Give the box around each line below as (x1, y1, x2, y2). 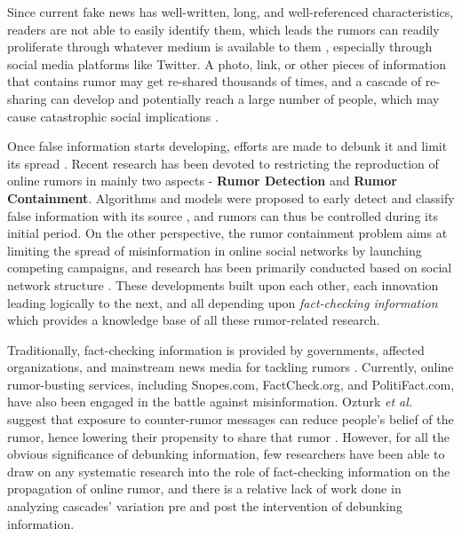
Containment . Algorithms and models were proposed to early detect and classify (7, 188, 455, 207)
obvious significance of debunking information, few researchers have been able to (7, 445, 445, 463)
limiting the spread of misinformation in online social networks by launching (7, 240, 422, 259)
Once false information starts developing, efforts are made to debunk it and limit (7, 137, 448, 155)
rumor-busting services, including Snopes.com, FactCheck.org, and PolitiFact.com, (7, 374, 455, 393)
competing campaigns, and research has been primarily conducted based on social (7, 258, 452, 277)
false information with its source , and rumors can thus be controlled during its (7, 206, 438, 225)
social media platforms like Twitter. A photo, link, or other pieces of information (7, 54, 446, 73)
